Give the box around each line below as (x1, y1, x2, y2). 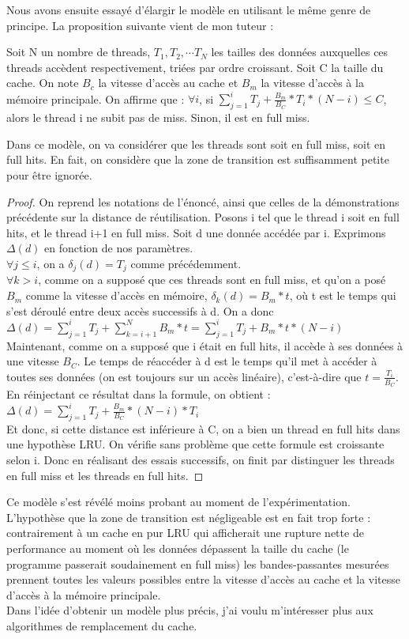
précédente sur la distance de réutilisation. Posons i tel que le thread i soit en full (6, 209, 400, 225)
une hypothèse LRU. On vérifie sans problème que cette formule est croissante (6, 436, 385, 452)
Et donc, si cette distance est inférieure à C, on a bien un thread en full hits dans (6, 420, 400, 437)
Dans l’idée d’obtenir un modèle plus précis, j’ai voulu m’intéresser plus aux (6, 602, 373, 618)
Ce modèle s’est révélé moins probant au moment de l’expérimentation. (6, 493, 351, 510)
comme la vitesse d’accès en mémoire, (25, 287, 208, 304)
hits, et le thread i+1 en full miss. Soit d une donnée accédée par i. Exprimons (6, 224, 386, 240)
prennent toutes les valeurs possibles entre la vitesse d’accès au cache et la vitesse (6, 571, 401, 588)
